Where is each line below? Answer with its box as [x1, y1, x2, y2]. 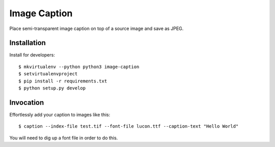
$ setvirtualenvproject [18, 71, 78, 77]
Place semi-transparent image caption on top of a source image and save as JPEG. [9, 25, 184, 32]
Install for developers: [9, 52, 56, 58]
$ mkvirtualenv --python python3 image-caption [18, 64, 140, 70]
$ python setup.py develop [18, 85, 86, 91]
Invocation [9, 98, 44, 107]
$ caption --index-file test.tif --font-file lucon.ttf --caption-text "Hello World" [18, 124, 239, 129]
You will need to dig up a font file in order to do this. [9, 135, 118, 141]
